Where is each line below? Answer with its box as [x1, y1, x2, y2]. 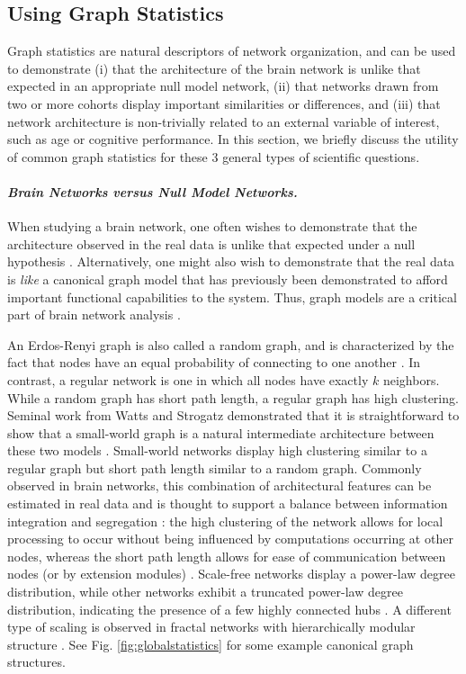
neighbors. [382, 370, 440, 389]
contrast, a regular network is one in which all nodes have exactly [7, 370, 369, 389]
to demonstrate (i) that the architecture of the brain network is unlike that [7, 58, 421, 77]
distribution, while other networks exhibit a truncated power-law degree [7, 582, 403, 601]
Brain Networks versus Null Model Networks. [7, 182, 298, 201]
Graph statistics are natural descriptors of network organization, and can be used [7, 41, 456, 60]
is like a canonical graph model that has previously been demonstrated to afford [7, 269, 448, 288]
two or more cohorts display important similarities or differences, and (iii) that [7, 94, 441, 112]
